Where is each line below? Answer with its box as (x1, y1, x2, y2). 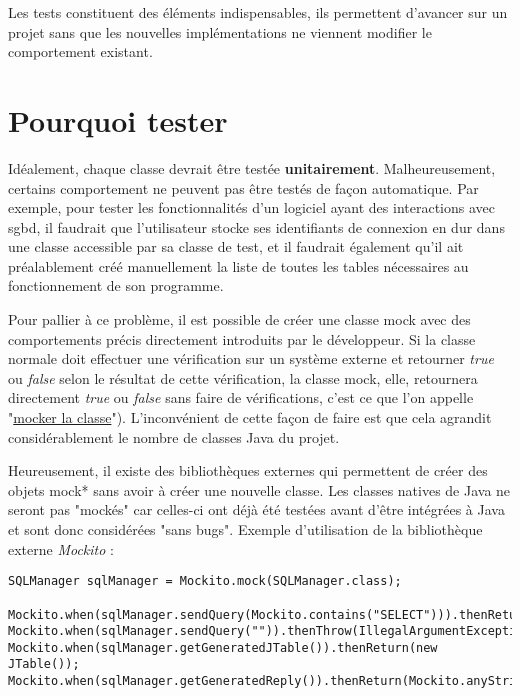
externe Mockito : (8, 538, 114, 559)
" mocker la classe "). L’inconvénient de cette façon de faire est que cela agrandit (8, 407, 492, 428)
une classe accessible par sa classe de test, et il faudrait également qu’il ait (8, 236, 464, 257)
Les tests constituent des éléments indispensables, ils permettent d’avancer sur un (8, 2, 508, 22)
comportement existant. (8, 41, 153, 62)
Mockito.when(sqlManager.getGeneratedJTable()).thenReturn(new (8, 640, 438, 655)
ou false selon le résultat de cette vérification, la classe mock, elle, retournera (8, 367, 478, 388)
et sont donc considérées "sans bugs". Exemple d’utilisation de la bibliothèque (8, 519, 483, 539)
